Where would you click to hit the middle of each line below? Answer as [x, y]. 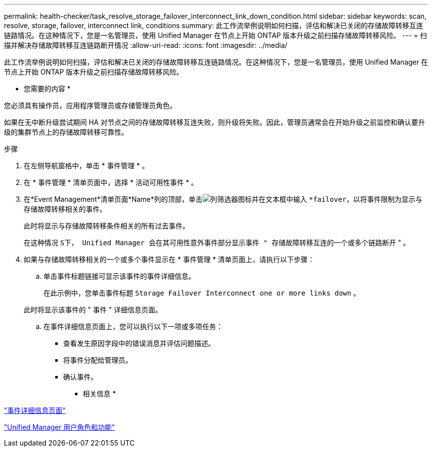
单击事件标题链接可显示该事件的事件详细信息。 [119, 276]
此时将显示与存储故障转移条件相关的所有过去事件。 [107, 226]
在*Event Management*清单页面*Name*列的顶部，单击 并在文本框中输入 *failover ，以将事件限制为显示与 [223, 199]
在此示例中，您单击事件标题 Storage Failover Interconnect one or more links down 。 [202, 293]
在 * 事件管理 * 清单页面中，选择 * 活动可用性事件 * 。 [111, 182]
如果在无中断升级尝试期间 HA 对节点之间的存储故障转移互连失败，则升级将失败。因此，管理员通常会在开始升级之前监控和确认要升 [215, 122]
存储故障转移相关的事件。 [65, 209]
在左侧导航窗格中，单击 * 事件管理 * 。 [86, 166]
